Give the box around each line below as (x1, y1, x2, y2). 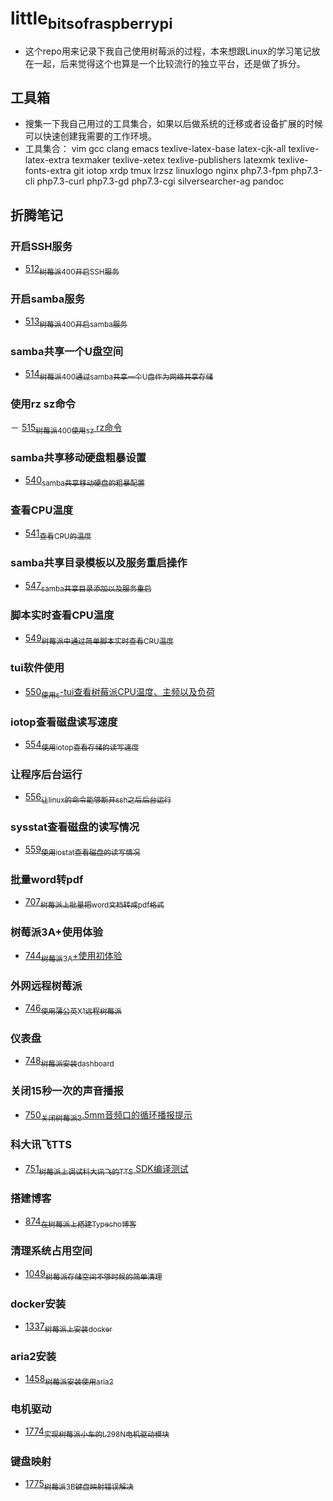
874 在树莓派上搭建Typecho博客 (24, 1215, 137, 1229)
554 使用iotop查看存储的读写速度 (24, 738, 140, 752)
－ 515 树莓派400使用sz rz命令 (10, 422, 123, 436)
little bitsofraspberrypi (10, 7, 173, 33)
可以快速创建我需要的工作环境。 (24, 130, 157, 142)
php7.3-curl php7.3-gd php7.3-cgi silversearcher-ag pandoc (36, 175, 285, 187)
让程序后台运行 (10, 767, 83, 781)
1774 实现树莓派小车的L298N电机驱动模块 (24, 1425, 170, 1439)
